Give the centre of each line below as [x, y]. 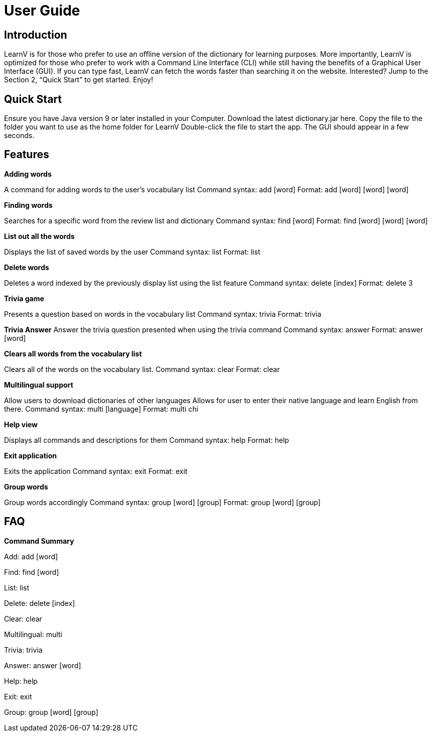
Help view [21, 424]
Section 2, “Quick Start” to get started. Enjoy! [79, 80]
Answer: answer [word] [43, 665]
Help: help [21, 681]
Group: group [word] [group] [51, 712]
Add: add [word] [31, 556]
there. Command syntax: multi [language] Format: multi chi [101, 409]
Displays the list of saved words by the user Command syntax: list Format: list [132, 252]
